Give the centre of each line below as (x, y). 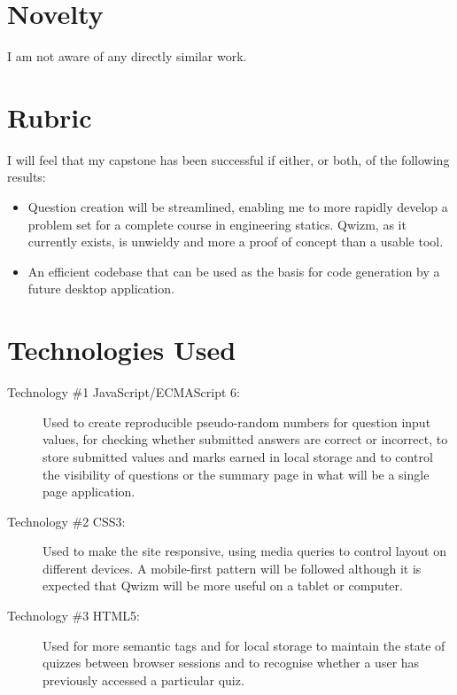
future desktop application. (101, 289)
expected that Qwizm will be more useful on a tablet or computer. (223, 586)
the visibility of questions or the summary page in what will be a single (236, 474)
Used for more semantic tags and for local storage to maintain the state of (244, 645)
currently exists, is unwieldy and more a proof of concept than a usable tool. (236, 242)
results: (27, 177)
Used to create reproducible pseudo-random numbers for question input (237, 422)
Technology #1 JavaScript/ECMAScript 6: (124, 392)
